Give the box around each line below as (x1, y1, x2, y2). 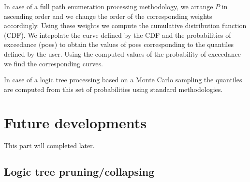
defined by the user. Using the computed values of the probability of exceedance (4, 48, 241, 59)
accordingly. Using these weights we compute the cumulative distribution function (4, 20, 247, 30)
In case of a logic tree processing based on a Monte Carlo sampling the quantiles (4, 75, 242, 85)
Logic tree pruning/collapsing (4, 164, 155, 179)
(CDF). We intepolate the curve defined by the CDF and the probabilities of (4, 30, 231, 40)
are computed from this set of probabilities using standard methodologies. (4, 84, 223, 94)
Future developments (4, 112, 147, 132)
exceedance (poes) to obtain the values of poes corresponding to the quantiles (4, 39, 234, 49)
